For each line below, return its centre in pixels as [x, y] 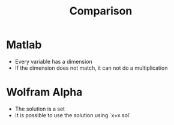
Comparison [101, 11]
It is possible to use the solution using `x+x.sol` [73, 115]
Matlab [24, 45]
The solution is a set [40, 109]
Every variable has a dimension [54, 61]
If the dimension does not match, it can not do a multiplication [91, 68]
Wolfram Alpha [44, 92]
